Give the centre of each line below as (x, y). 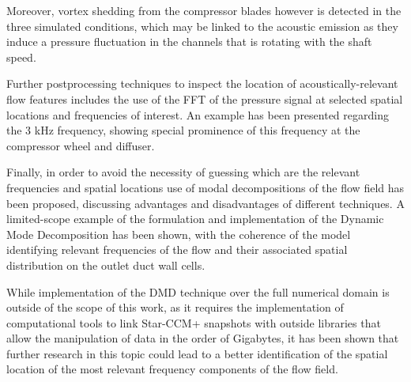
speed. (21, 57)
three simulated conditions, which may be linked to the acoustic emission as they (202, 26)
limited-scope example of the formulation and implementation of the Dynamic (195, 219)
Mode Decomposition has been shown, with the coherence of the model (179, 234)
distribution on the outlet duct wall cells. (106, 265)
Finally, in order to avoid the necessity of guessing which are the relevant (183, 172)
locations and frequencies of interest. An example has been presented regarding (198, 114)
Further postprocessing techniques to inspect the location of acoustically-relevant (202, 83)
